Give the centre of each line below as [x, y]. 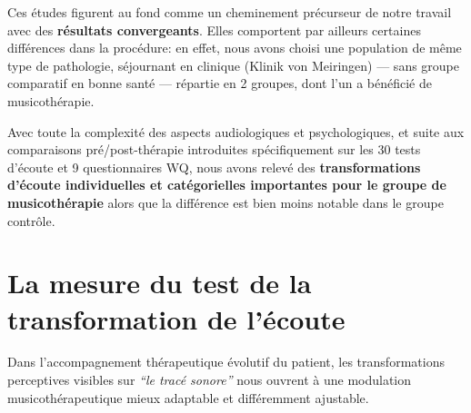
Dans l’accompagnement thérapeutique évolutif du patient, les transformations [226, 362]
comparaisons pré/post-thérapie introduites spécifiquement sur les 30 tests [214, 149]
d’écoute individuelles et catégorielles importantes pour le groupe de [227, 185]
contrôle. [31, 220]
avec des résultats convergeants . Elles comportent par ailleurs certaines [214, 29]
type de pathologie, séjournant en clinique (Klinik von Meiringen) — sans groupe [234, 65]
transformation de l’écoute [176, 318]
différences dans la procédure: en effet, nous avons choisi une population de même [235, 48]
